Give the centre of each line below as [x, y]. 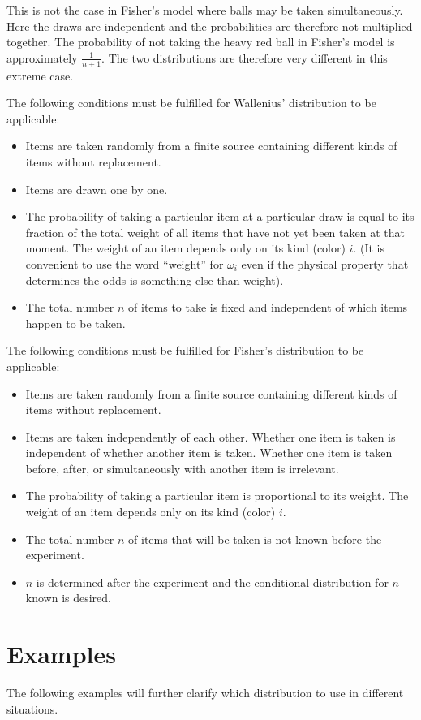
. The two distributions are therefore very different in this [245, 57]
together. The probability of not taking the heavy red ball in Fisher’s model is [201, 42]
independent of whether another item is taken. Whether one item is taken [209, 453]
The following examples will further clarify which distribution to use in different [205, 693]
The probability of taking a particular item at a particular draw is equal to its [220, 216]
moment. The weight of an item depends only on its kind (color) [185, 248]
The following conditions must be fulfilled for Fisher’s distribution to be [185, 350]
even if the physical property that [325, 263]
